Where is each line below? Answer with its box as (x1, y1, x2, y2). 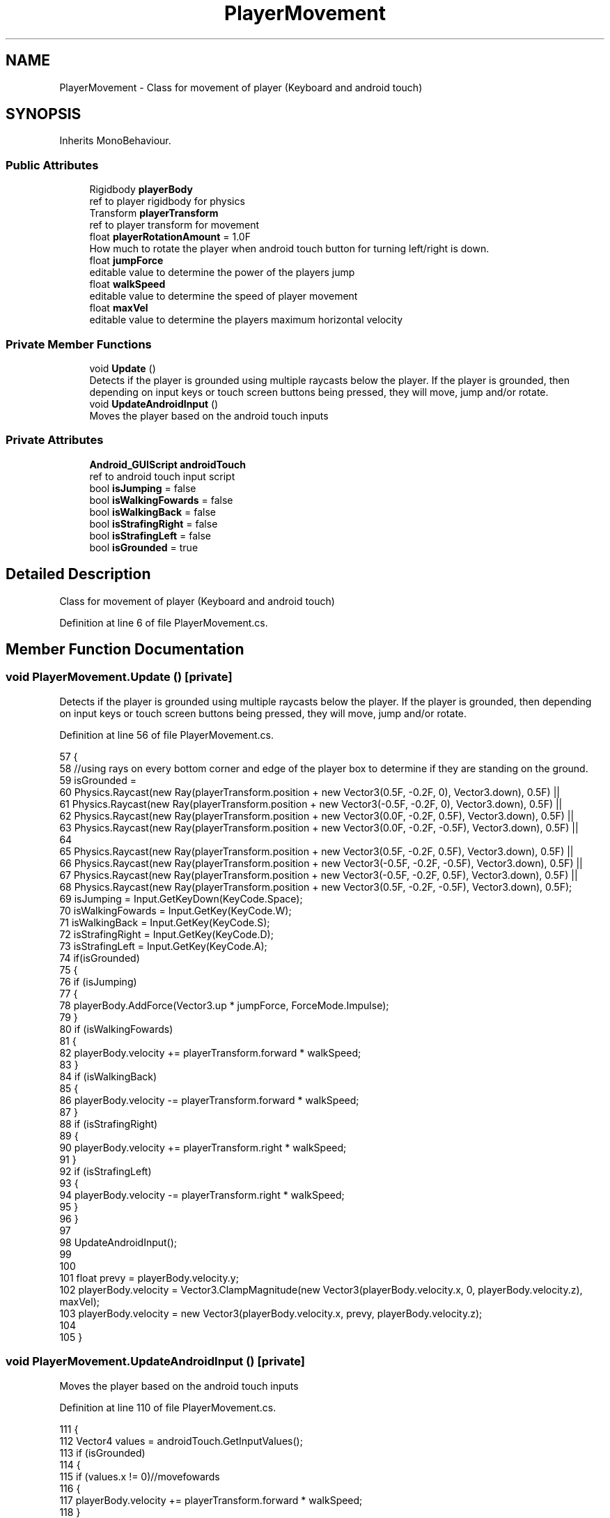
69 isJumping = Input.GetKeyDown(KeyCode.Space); (59, 892, 303, 905)
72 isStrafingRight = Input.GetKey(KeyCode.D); (59, 928, 274, 940)
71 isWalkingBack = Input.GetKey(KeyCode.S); (59, 916, 270, 928)
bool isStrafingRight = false (89, 517, 218, 530)
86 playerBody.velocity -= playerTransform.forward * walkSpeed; (59, 1094, 359, 1106)
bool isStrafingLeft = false (89, 529, 212, 542)
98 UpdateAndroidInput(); (59, 1236, 178, 1248)
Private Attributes (6, 433, 104, 447)
